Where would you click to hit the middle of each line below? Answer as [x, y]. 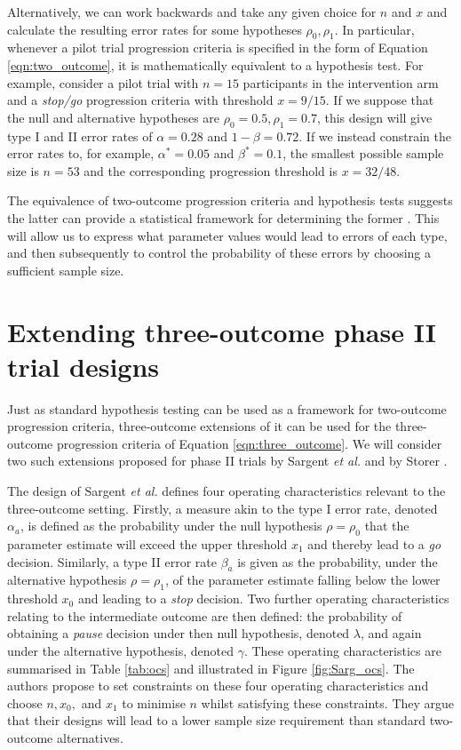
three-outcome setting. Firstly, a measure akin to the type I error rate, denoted [223, 508]
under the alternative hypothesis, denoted [120, 650]
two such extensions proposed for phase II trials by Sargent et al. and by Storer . [227, 461]
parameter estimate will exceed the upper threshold [147, 543]
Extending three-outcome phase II [222, 331]
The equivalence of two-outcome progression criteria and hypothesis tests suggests [230, 200]
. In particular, [374, 29]
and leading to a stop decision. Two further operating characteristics [263, 598]
